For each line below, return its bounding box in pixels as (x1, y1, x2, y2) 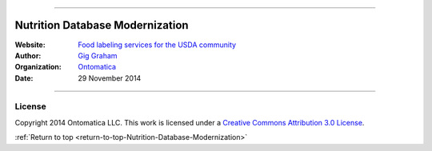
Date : (14, 73, 34, 83)
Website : (14, 40, 46, 50)
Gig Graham (78, 50, 118, 60)
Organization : (14, 62, 62, 72)
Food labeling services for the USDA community (78, 40, 236, 50)
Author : (14, 50, 42, 60)
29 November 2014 (78, 73, 142, 83)
